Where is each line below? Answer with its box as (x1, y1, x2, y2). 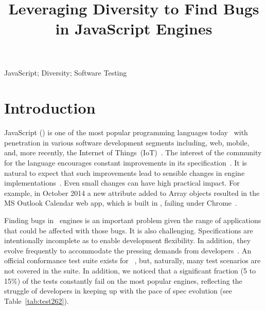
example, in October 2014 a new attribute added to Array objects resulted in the (4, 187, 260, 198)
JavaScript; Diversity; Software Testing (4, 67, 127, 78)
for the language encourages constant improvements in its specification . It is (4, 157, 247, 168)
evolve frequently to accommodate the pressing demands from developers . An (4, 245, 252, 256)
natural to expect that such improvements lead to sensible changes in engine (4, 167, 245, 178)
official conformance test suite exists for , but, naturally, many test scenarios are (4, 255, 261, 266)
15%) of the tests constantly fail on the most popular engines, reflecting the (4, 275, 242, 286)
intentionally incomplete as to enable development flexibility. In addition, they (4, 235, 251, 246)
